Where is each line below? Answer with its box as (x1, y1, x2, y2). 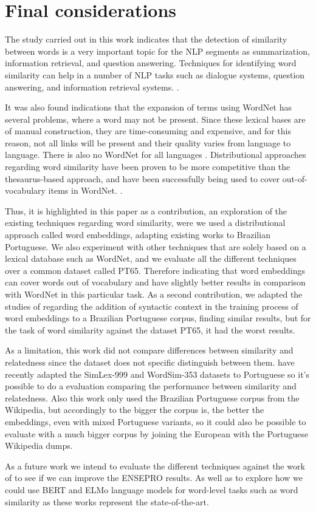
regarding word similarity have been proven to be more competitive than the (5, 160, 290, 173)
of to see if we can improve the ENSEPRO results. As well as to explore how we (5, 471, 303, 484)
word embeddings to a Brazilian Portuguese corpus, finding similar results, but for (5, 312, 311, 324)
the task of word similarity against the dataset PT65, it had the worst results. (5, 323, 295, 336)
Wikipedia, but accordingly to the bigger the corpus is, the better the (5, 403, 264, 416)
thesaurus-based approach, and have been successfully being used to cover (5, 172, 280, 185)
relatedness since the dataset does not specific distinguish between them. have (5, 355, 295, 368)
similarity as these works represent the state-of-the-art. (5, 495, 209, 508)
